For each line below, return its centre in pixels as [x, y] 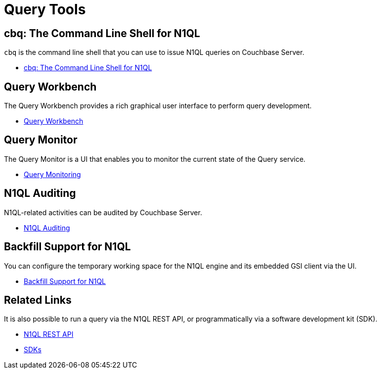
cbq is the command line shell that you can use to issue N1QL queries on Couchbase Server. [154, 52]
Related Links [38, 300]
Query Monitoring [52, 174]
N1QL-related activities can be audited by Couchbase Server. [103, 212]
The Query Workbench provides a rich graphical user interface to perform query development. [158, 106]
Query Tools [45, 9]
